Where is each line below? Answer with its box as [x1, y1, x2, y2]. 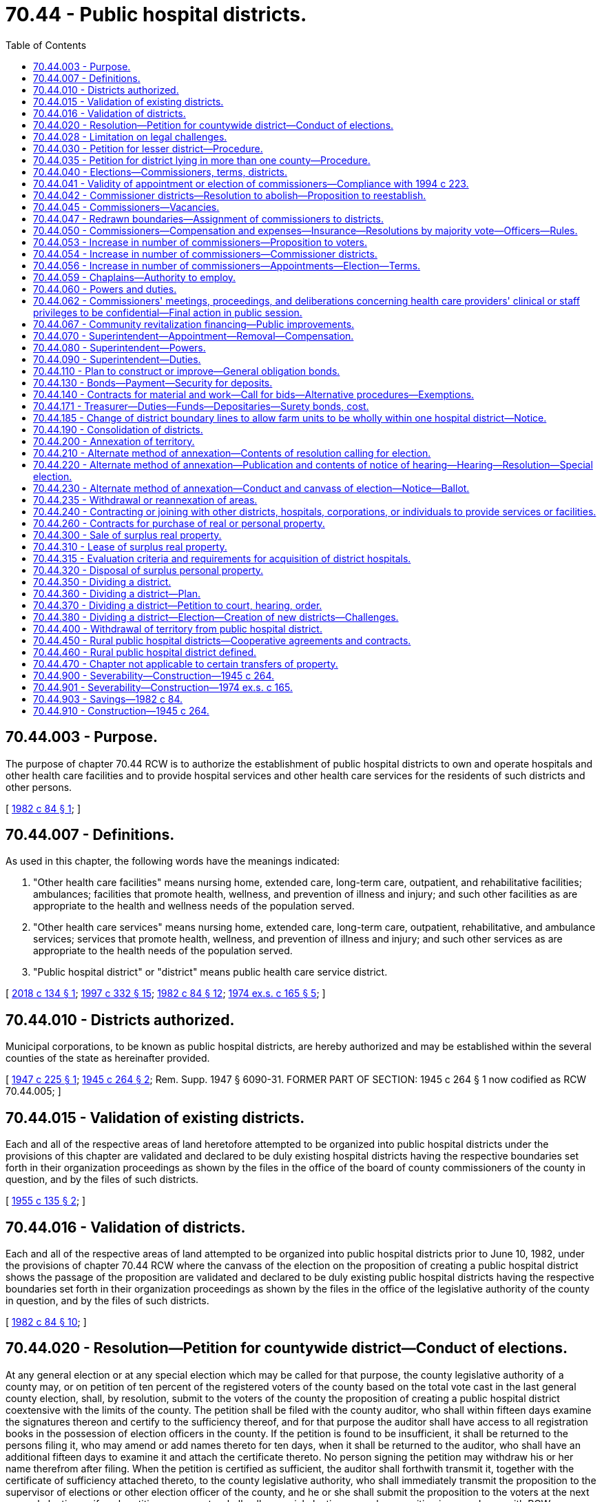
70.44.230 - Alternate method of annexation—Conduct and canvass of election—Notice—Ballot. [33, 482, 470, 494]
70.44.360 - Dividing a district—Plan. [33, 587, 201, 599]
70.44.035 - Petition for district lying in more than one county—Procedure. [33, 154, 371, 166]
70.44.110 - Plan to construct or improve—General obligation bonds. [33, 364, 340, 377]
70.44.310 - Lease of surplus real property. [33, 540, 227, 553]
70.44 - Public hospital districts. [6, 3, 307, 26]
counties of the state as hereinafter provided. [6, 1052, 210, 1064]
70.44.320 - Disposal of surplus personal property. [33, 564, 264, 576]
